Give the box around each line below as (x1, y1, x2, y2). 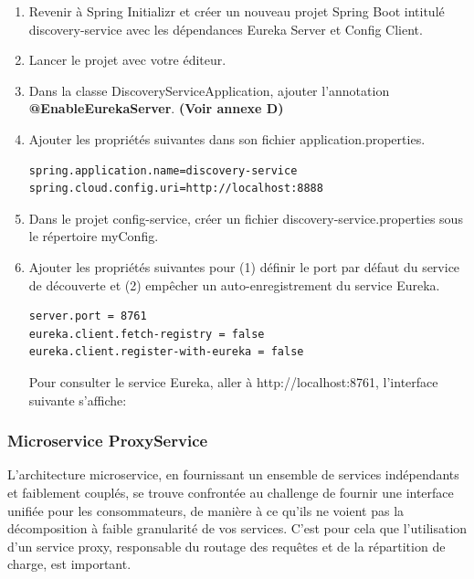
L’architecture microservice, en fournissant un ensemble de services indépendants (7, 465, 459, 484)
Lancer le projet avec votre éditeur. (28, 50, 226, 69)
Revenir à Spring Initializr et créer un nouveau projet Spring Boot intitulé (28, 2, 445, 20)
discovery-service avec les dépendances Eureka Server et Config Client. (28, 19, 423, 38)
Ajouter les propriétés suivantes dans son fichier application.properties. (28, 129, 426, 148)
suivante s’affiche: (28, 390, 127, 409)
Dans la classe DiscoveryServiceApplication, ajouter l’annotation (28, 80, 390, 100)
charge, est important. (7, 554, 132, 574)
